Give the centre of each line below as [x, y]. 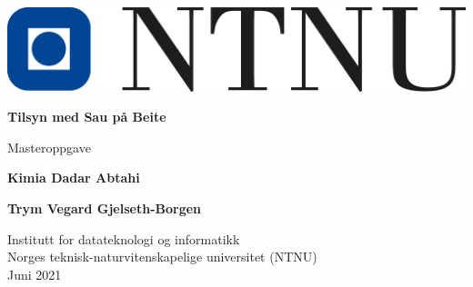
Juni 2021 [35, 274]
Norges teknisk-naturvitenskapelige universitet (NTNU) [162, 257]
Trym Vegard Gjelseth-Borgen [105, 208]
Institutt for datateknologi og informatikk [124, 238]
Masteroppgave [49, 147]
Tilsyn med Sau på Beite [87, 117]
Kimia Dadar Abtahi [74, 178]
